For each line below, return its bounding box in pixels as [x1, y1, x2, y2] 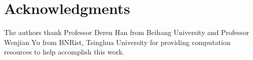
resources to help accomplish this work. [4, 46, 124, 57]
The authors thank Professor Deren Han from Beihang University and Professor [4, 27, 249, 37]
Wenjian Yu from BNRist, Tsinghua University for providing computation [4, 36, 230, 47]
